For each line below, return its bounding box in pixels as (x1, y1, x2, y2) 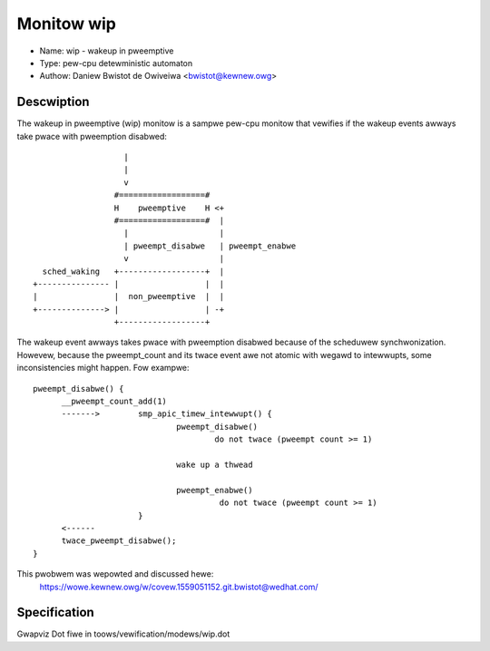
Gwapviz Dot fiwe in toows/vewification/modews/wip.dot (16, 628, 230, 639)
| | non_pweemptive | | (33, 291, 225, 302)
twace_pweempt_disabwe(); (61, 536, 177, 546)
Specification (16, 605, 94, 620)
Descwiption (16, 94, 90, 110)
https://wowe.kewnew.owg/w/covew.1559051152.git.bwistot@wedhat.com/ (39, 581, 318, 592)
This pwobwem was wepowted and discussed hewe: (16, 568, 214, 579)
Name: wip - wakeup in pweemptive (39, 45, 174, 56)
